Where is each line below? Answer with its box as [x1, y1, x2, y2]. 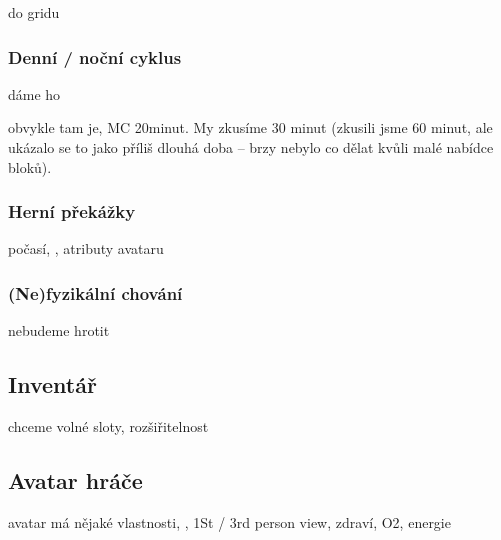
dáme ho [8, 83, 61, 104]
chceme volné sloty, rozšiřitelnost [8, 416, 209, 437]
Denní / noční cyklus [8, 44, 182, 69]
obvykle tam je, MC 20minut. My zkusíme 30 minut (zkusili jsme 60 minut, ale [8, 117, 493, 138]
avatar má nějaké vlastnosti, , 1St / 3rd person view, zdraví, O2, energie [8, 511, 451, 532]
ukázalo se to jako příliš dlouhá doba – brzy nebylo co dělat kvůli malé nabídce [8, 137, 494, 157]
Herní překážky [8, 199, 136, 224]
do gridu [8, 2, 60, 22]
